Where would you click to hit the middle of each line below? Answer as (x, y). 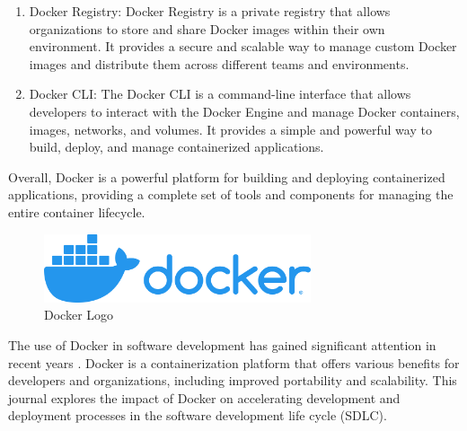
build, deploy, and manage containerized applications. (176, 147)
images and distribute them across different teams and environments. (219, 63)
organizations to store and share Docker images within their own (207, 28)
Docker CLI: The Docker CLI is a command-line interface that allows (220, 94)
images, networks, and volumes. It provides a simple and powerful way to (230, 129)
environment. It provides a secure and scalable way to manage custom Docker (243, 46)
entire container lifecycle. (77, 211)
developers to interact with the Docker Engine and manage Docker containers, (244, 111)
